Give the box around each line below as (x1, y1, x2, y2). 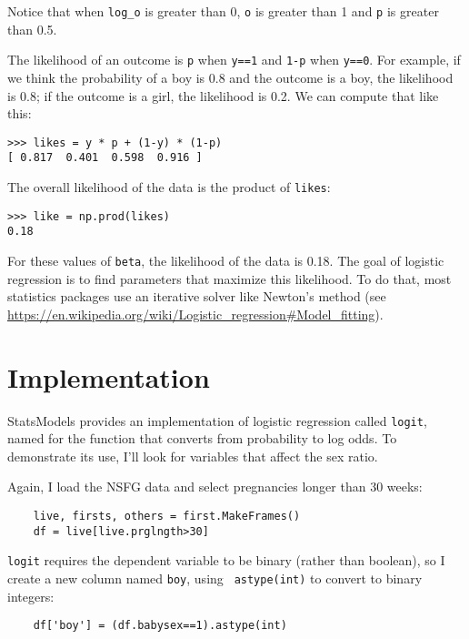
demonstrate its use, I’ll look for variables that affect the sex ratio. (7, 446, 378, 465)
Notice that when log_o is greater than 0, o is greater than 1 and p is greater (7, 2, 439, 20)
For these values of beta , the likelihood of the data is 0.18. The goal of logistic (7, 250, 444, 269)
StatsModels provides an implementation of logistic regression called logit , (7, 411, 427, 430)
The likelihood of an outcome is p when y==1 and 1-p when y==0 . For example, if (7, 50, 461, 69)
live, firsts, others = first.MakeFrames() (33, 509, 301, 522)
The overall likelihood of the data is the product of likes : (7, 177, 331, 196)
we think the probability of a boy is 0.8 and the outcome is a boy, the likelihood (7, 67, 454, 86)
